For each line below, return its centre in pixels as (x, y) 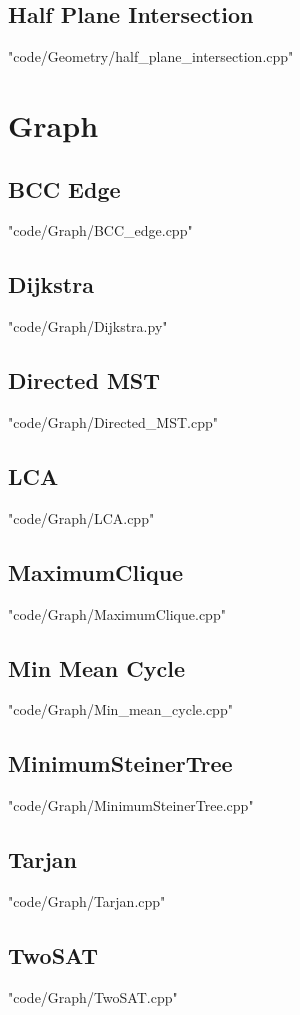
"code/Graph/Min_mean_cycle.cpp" (120, 709)
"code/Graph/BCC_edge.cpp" (100, 230)
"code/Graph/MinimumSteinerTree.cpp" (131, 805)
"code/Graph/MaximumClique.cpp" (117, 613)
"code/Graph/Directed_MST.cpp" (113, 421)
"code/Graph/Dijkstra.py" (88, 326)
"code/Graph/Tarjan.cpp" (87, 900)
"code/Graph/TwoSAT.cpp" (93, 996)
